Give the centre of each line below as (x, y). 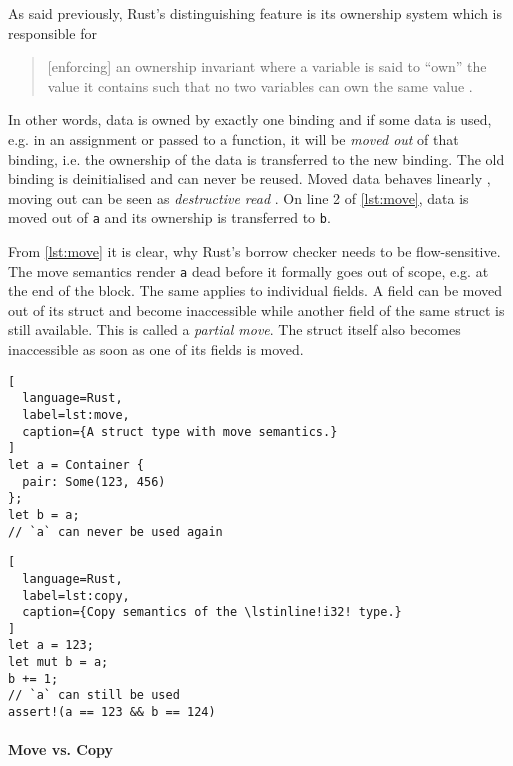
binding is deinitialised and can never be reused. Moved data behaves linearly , (249, 178)
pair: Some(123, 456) (94, 481)
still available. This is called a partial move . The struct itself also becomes (234, 329)
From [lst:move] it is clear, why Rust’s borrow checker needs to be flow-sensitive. (254, 251)
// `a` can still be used (94, 695)
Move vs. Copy (61, 749)
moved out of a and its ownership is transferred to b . (169, 217)
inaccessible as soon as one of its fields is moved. (156, 349)
